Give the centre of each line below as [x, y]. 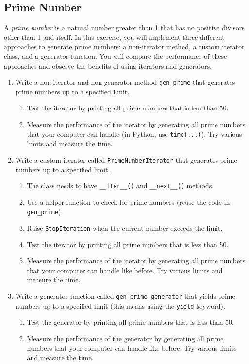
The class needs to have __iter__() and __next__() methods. [120, 186]
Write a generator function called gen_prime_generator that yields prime [125, 296]
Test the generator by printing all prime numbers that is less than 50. [131, 322]
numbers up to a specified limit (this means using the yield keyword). [120, 305]
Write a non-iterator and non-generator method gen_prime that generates [125, 82]
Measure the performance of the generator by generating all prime [125, 338]
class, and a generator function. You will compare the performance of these [116, 56]
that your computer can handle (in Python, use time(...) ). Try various [134, 134]
